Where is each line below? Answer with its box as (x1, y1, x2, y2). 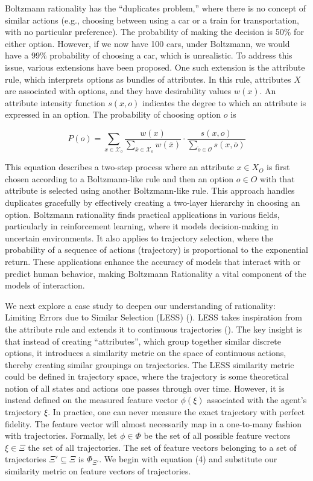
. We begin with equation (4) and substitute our (99, 453, 277, 465)
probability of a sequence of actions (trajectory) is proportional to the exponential (5, 243, 308, 256)
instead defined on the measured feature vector (5, 393, 178, 406)
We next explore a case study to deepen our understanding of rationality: (5, 299, 276, 311)
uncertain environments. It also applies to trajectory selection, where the (5, 231, 273, 244)
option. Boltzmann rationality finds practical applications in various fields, (5, 208, 280, 220)
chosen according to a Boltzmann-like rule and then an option (5, 172, 234, 185)
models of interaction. (5, 279, 85, 291)
